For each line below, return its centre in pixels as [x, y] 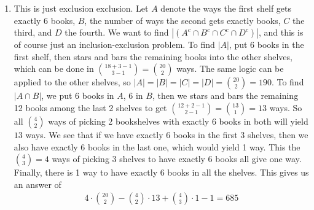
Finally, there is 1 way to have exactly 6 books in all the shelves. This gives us [161, 172]
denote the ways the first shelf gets [226, 8]
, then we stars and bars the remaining [225, 95]
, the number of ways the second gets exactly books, [183, 20]
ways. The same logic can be [230, 68]
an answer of [37, 184]
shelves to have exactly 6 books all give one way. [210, 159]
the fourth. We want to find [117, 32]
